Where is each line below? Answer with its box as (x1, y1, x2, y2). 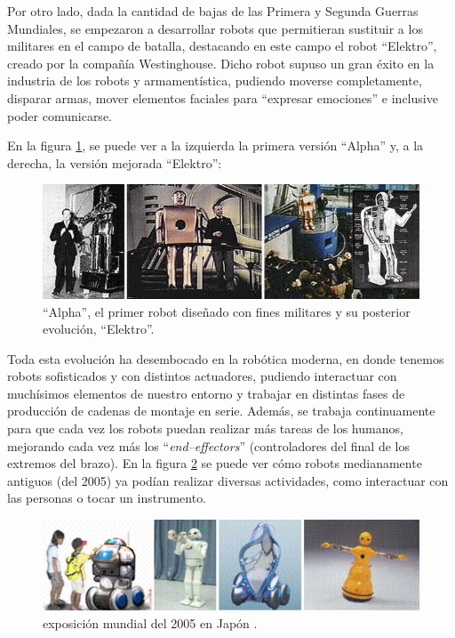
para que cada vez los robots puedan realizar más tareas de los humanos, (7, 419, 403, 438)
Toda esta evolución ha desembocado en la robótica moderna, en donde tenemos (7, 349, 444, 367)
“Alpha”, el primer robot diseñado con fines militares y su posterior (43, 302, 411, 320)
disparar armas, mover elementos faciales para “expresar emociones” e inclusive (7, 88, 438, 107)
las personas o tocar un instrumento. (7, 489, 207, 507)
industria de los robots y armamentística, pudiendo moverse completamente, (7, 71, 422, 90)
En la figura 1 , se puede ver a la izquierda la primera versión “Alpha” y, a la (7, 136, 424, 155)
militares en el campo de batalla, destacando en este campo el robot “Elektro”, (7, 36, 437, 55)
